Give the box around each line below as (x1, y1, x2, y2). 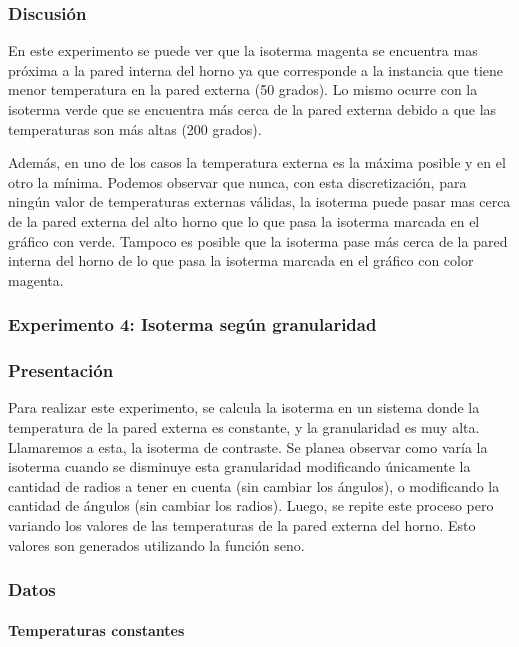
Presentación (8, 358, 114, 383)
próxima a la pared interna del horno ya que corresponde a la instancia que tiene (8, 59, 504, 80)
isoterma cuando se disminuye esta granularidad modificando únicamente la (8, 456, 471, 477)
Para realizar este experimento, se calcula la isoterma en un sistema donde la (8, 397, 480, 418)
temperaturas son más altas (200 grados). (8, 118, 262, 139)
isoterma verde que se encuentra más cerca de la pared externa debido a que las (8, 99, 497, 119)
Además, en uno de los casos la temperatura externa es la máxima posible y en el (8, 152, 506, 173)
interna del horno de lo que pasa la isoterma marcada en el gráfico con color (8, 250, 474, 271)
